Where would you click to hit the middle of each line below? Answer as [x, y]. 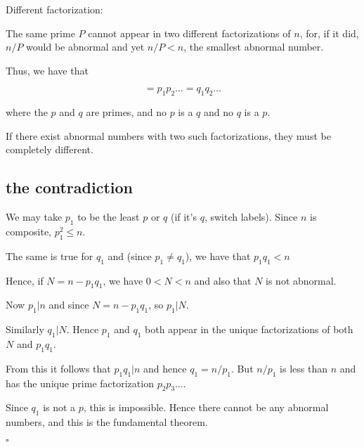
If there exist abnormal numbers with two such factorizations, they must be [168, 135]
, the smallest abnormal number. [254, 47]
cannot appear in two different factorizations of [189, 33]
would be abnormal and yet [85, 47]
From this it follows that [58, 368]
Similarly [25, 329]
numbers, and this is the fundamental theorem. [107, 422]
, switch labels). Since [251, 217]
